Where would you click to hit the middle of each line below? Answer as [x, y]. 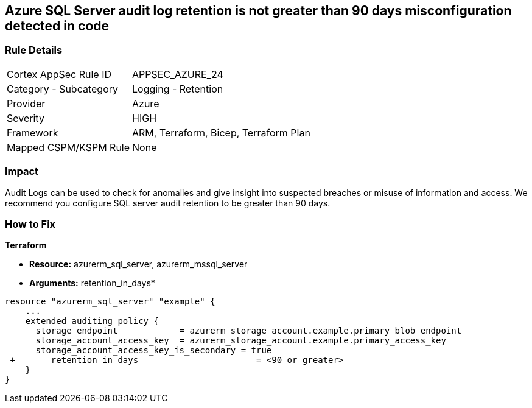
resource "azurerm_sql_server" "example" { [110, 302]
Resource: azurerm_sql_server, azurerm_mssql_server [138, 264]
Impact [22, 171]
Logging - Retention [178, 89]
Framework [33, 132]
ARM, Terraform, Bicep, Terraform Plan [221, 132]
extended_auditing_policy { [92, 321]
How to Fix [30, 224]
